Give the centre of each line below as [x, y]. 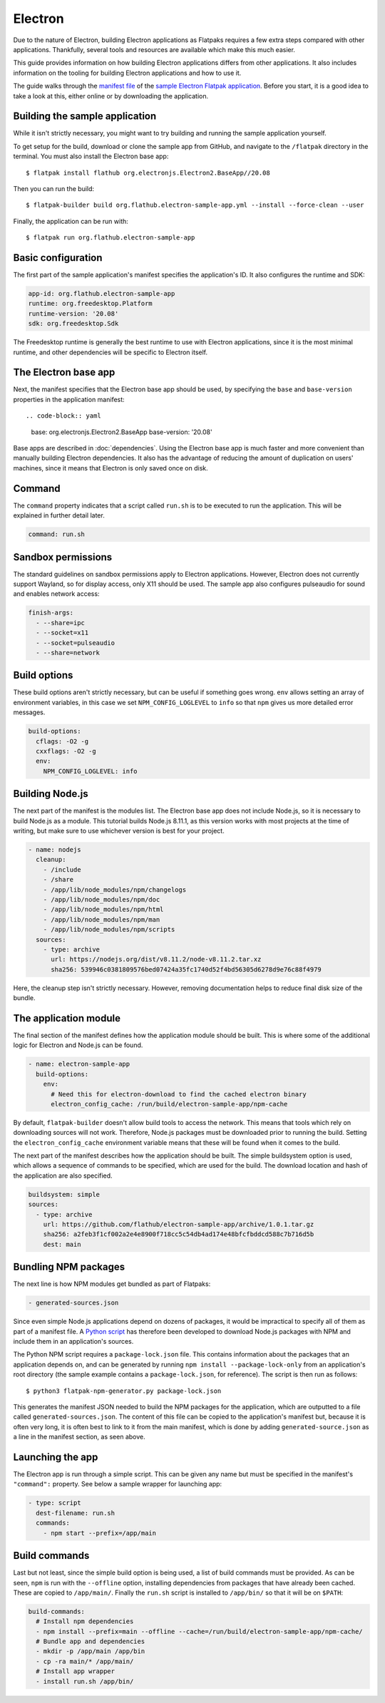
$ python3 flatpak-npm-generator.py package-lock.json [124, 1391]
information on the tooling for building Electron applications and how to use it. [127, 73]
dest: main [62, 1244]
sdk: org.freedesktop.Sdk [73, 324]
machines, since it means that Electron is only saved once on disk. [111, 468]
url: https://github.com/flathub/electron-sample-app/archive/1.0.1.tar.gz [179, 1225]
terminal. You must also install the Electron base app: [91, 156]
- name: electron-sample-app [79, 1064]
